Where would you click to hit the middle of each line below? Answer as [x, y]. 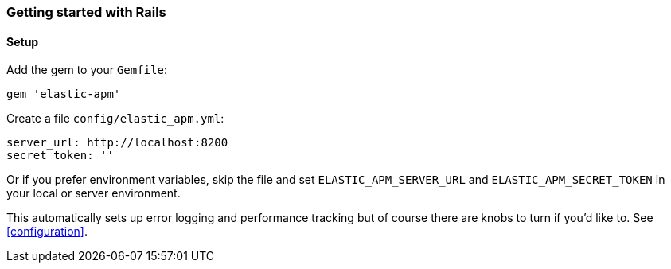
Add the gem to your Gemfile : [87, 70]
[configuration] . [47, 232]
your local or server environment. [94, 193]
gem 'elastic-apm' [64, 94]
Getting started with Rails [86, 12]
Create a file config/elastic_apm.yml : [115, 119]
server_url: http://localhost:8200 [117, 143]
